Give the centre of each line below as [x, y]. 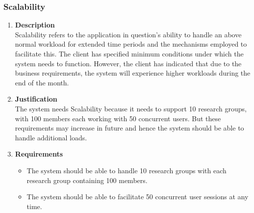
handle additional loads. [51, 137]
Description [35, 25]
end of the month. [42, 82]
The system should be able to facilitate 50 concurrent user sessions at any [138, 197]
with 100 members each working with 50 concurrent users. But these [118, 118]
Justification [36, 99]
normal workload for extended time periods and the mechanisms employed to [131, 44]
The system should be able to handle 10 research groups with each [127, 170]
